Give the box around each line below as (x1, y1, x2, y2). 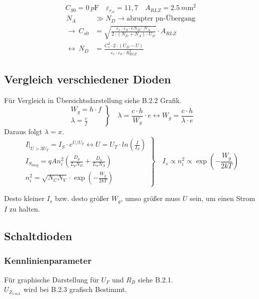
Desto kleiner (4, 193, 45, 204)
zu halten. (9, 203, 40, 214)
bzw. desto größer (55, 193, 109, 204)
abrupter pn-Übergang (126, 15, 196, 23)
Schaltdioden (4, 228, 72, 243)
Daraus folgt (4, 126, 42, 137)
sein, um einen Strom (190, 193, 255, 204)
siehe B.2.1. (138, 274, 174, 284)
